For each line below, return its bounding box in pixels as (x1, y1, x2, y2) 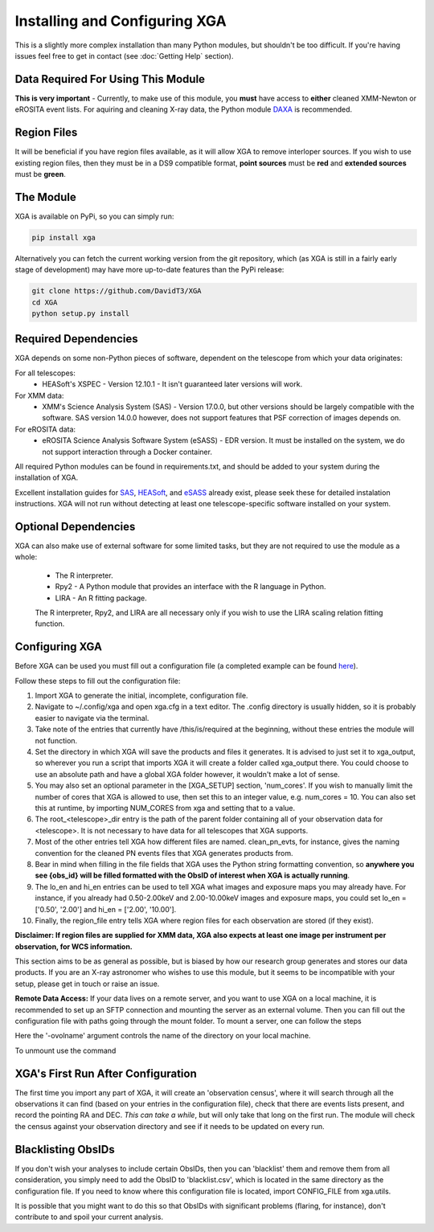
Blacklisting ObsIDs (14, 1142, 116, 1156)
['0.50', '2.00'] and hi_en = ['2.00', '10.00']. (35, 904, 177, 914)
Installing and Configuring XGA (14, 12, 227, 30)
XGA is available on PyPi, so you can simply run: (14, 211, 174, 221)
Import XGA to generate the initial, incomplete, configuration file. (35, 691, 248, 701)
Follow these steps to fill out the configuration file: (14, 676, 181, 686)
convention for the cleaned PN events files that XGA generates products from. (35, 848, 293, 857)
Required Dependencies (14, 332, 138, 346)
